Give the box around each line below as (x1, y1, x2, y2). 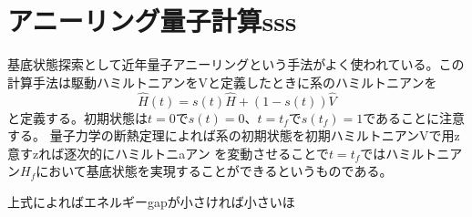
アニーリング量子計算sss (7, 2, 297, 39)
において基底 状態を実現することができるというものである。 (36, 161, 393, 181)
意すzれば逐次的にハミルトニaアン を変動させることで (7, 143, 329, 162)
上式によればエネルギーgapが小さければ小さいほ (7, 191, 295, 211)
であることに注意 (363, 108, 466, 127)
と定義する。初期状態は (7, 108, 148, 127)
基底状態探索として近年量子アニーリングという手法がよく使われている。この (7, 55, 465, 74)
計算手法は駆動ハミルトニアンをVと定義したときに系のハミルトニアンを (7, 72, 437, 91)
